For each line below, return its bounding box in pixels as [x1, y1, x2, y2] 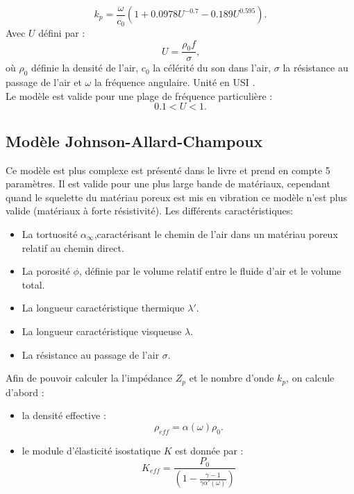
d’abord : [6, 384, 44, 399]
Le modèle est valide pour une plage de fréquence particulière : [6, 88, 273, 103]
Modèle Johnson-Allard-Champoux [6, 130, 263, 151]
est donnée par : [175, 443, 244, 457]
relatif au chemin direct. [22, 240, 124, 255]
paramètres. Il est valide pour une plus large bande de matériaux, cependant [6, 176, 330, 191]
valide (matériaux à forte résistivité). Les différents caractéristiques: [6, 203, 294, 218]
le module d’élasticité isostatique [22, 443, 161, 457]
